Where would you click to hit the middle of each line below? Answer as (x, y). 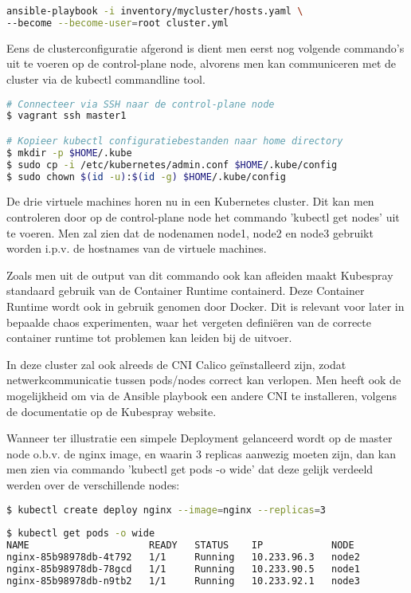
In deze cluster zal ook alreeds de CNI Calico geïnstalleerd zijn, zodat (176, 364)
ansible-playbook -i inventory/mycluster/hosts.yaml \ (155, 11)
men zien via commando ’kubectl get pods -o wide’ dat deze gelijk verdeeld (190, 469)
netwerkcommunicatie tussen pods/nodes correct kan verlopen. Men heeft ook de (204, 380)
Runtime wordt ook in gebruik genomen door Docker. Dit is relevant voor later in (205, 306)
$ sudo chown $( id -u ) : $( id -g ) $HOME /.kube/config (146, 177)
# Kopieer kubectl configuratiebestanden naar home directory (175, 141)
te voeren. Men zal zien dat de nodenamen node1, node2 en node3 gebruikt (190, 232)
